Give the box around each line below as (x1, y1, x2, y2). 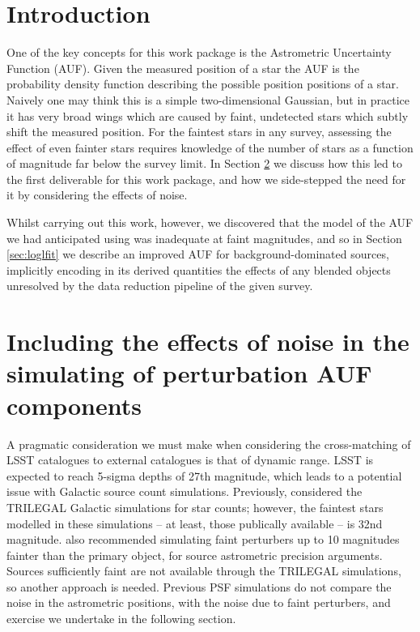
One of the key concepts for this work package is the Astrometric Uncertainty (6, 44, 392, 61)
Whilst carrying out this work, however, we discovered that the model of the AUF (6, 214, 414, 231)
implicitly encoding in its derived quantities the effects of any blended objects (6, 261, 391, 278)
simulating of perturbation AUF (6, 357, 372, 390)
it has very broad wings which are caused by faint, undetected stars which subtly (6, 107, 409, 124)
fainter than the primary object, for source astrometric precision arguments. (6, 546, 383, 563)
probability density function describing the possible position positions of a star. (6, 75, 399, 92)
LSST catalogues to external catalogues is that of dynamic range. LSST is (6, 451, 374, 468)
